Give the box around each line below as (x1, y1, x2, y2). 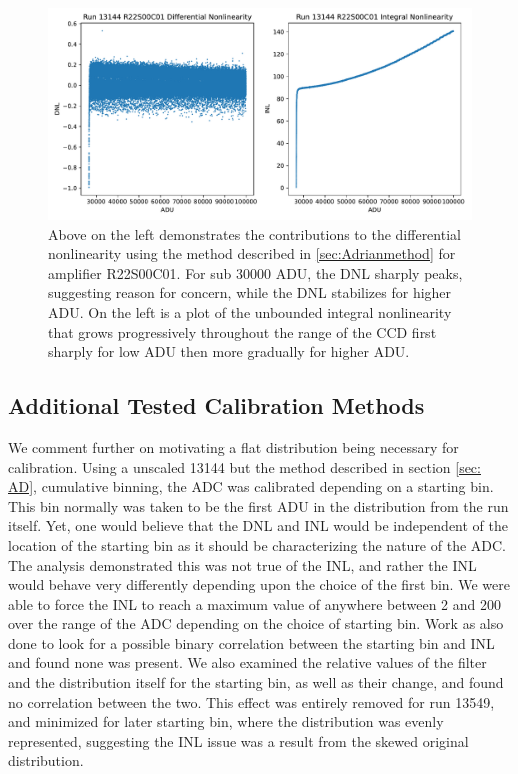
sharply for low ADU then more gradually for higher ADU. (48, 341, 410, 362)
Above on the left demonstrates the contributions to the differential (48, 223, 461, 244)
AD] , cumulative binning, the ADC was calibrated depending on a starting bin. (8, 476, 494, 497)
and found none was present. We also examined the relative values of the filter (8, 652, 487, 673)
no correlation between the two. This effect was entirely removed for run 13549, (8, 691, 495, 712)
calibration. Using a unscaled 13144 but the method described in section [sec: (8, 456, 481, 477)
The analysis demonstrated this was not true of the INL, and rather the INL (8, 554, 477, 575)
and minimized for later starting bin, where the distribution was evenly (8, 711, 444, 732)
